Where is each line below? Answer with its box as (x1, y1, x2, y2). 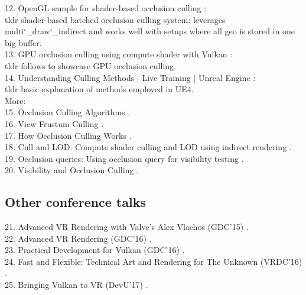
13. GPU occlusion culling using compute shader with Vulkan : (5, 48, 233, 60)
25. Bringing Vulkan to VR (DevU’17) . (5, 278, 148, 291)
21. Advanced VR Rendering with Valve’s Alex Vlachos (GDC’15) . (5, 221, 249, 233)
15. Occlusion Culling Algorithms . (5, 106, 131, 118)
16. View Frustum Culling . (5, 117, 104, 129)
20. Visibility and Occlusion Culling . (5, 164, 139, 176)
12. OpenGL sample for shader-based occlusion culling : (5, 2, 206, 14)
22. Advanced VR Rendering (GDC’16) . (5, 232, 152, 244)
